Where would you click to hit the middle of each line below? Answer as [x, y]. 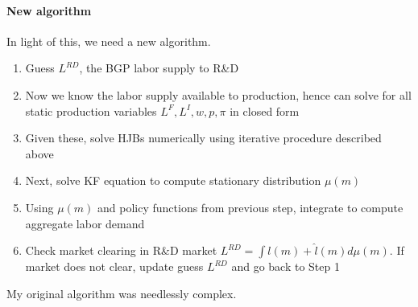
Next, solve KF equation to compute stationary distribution [173, 180]
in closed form [265, 111]
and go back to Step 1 [286, 266]
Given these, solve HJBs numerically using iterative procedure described [203, 138]
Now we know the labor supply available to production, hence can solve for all [218, 94]
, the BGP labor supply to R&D [159, 68]
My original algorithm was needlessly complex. [122, 293]
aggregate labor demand [85, 223]
